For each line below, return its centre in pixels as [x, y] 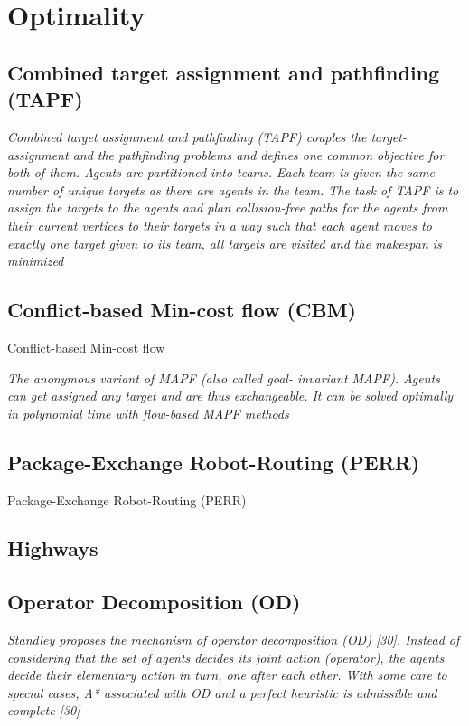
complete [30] [44, 710]
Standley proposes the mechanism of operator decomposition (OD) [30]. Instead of [234, 640]
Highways [53, 548]
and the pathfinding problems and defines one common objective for [258, 154]
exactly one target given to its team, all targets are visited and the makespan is [225, 243]
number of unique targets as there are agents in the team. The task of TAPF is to [233, 189]
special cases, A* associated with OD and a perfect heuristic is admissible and [222, 692]
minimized [36, 261]
